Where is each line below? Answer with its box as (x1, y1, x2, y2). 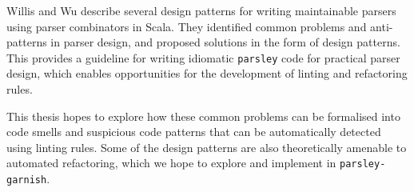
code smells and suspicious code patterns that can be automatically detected (6, 123, 381, 140)
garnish (6, 174, 47, 186)
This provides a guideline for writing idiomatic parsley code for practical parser (6, 49, 400, 66)
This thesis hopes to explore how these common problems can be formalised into (6, 107, 400, 124)
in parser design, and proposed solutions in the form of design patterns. (50, 34, 400, 50)
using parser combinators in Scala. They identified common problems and (6, 18, 367, 34)
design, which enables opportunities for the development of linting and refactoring (6, 65, 408, 82)
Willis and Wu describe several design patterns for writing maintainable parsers (6, 2, 396, 18)
